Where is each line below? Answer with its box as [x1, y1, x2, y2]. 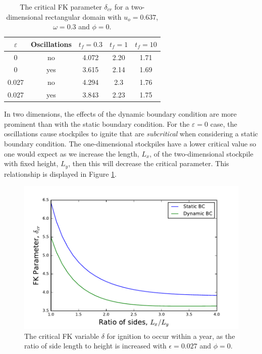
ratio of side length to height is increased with [24, 340, 167, 351]
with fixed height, [4, 158, 59, 169]
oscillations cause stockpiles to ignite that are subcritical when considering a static [4, 128, 258, 139]
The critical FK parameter [20, 2, 102, 12]
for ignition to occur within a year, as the [107, 330, 235, 341]
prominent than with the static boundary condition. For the [4, 118, 190, 129]
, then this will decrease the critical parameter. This [68, 158, 229, 169]
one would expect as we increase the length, [4, 148, 139, 159]
